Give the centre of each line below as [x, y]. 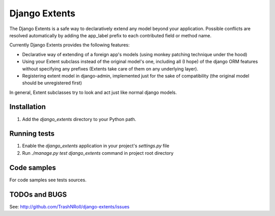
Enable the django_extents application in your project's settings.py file [96, 146]
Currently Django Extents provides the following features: [70, 45]
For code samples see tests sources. [48, 180]
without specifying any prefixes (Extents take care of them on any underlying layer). [110, 68]
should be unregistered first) [52, 83]
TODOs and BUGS [38, 194]
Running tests [32, 134]
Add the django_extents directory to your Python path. [79, 119]
